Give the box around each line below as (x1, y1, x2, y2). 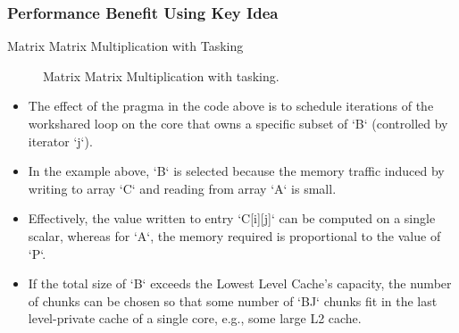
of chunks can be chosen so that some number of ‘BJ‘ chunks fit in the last (28, 291, 438, 310)
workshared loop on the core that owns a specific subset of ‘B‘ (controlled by (28, 114, 448, 132)
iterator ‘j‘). (28, 131, 93, 150)
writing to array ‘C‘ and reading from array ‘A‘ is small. (28, 179, 337, 197)
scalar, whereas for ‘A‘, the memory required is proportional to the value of (28, 226, 441, 245)
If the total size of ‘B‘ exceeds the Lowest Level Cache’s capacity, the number (28, 274, 452, 293)
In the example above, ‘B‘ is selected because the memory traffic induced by (28, 162, 445, 180)
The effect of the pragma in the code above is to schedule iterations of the (28, 96, 434, 115)
